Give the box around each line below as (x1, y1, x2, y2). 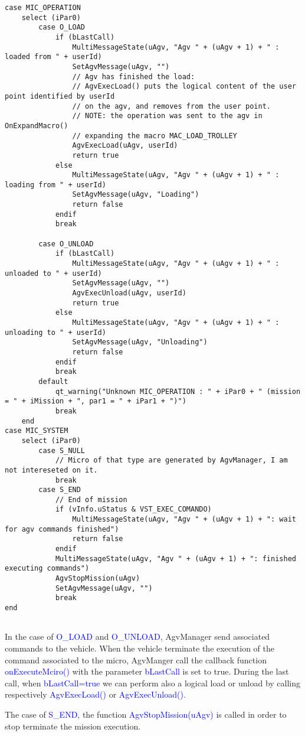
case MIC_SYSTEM (5, 426, 68, 435)
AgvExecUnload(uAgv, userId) (72, 289, 186, 298)
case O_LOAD (38, 23, 86, 32)
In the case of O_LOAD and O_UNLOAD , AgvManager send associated (5, 630, 270, 643)
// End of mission (55, 495, 127, 504)
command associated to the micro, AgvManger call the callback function (5, 653, 267, 666)
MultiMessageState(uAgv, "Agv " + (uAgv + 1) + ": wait (72, 515, 296, 524)
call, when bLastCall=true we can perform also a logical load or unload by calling (5, 676, 301, 689)
